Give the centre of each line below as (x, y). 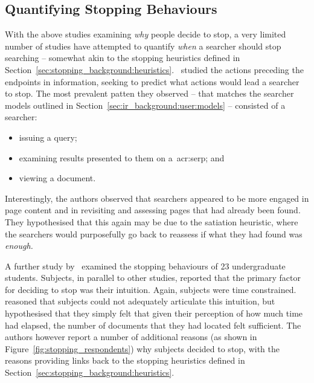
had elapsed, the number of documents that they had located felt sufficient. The (153, 325)
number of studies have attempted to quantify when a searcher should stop (143, 46)
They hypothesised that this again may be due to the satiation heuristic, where (152, 221)
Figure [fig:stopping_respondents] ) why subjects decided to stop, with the (143, 348)
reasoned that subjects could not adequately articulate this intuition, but (140, 301)
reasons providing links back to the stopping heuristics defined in (125, 360)
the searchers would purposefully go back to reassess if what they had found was (154, 233)
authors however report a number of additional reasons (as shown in (131, 337)
